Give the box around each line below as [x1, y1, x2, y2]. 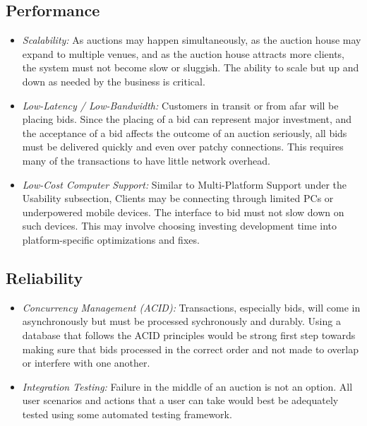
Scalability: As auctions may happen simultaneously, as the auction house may [22, 32, 361, 47]
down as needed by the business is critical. [22, 73, 205, 88]
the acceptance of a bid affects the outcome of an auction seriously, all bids [22, 125, 347, 140]
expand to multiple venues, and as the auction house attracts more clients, [22, 46, 345, 61]
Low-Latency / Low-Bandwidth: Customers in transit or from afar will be [22, 97, 339, 112]
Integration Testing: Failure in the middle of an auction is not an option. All [22, 379, 353, 394]
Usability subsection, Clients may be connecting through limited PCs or [22, 191, 334, 206]
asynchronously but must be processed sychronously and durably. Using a [22, 314, 341, 329]
